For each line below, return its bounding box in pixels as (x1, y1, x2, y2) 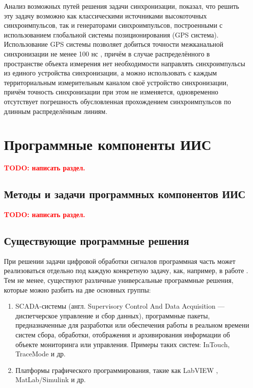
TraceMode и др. (15, 349, 66, 359)
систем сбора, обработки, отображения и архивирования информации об (15, 330, 230, 339)
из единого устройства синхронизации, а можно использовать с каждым (4, 68, 217, 78)
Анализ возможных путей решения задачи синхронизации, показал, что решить (4, 1, 239, 11)
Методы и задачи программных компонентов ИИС (4, 186, 246, 202)
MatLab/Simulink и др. (15, 374, 86, 385)
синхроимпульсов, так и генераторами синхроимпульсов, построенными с (4, 20, 223, 30)
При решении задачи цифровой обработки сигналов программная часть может (4, 256, 235, 266)
